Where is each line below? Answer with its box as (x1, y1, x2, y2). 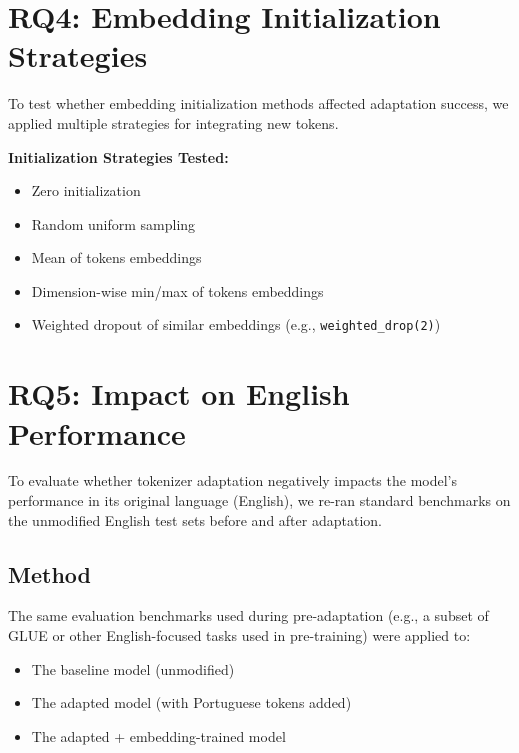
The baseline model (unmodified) (31, 658, 235, 679)
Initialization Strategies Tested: (8, 146, 229, 167)
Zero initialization (31, 180, 141, 201)
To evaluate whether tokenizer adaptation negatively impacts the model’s (8, 470, 457, 491)
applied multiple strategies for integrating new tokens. (8, 112, 339, 133)
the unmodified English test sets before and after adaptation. (8, 509, 382, 530)
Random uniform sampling (31, 213, 196, 234)
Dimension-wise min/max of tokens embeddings (31, 280, 324, 301)
